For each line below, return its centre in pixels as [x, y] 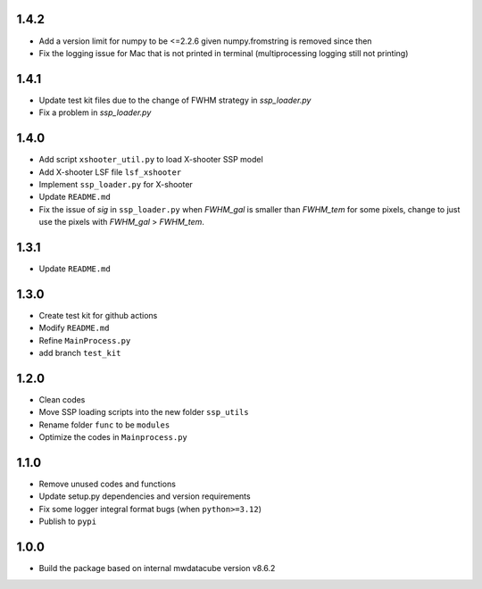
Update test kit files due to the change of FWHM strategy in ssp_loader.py [175, 100]
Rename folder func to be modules [104, 425]
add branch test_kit [80, 353]
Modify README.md [74, 328]
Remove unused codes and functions [107, 484]
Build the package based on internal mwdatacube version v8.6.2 [157, 568]
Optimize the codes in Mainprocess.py [113, 437]
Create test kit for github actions [98, 315]
